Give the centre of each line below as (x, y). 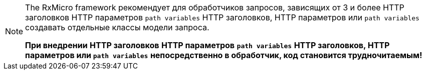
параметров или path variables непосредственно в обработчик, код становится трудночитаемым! (224, 55)
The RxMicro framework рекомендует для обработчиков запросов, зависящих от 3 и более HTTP (215, 7)
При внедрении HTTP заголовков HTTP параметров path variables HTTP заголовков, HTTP (207, 45)
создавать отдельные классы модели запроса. (117, 27)
